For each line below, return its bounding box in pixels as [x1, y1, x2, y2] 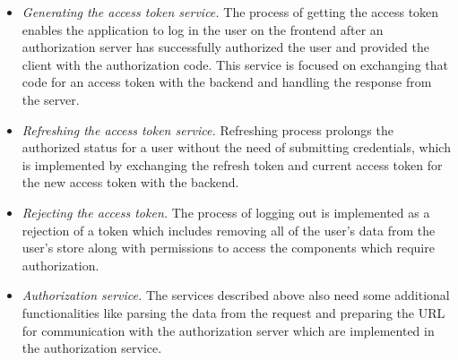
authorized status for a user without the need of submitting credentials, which [22, 138, 451, 157]
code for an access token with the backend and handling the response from [22, 73, 432, 91]
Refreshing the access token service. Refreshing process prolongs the [22, 120, 393, 139]
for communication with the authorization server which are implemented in [22, 321, 435, 339]
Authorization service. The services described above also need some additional [22, 286, 450, 304]
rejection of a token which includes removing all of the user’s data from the [22, 220, 436, 239]
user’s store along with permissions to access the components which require [22, 238, 435, 257]
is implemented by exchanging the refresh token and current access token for [22, 155, 443, 174]
